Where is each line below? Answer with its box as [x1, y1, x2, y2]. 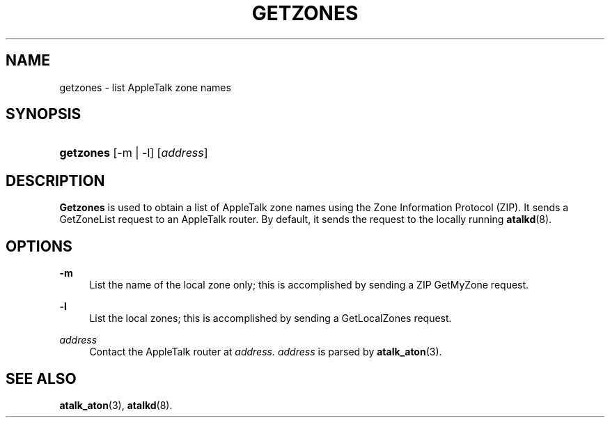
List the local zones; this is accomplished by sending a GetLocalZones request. [89, 312, 452, 325]
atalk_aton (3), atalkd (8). [59, 399, 173, 411]
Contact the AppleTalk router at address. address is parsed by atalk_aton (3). [89, 346, 442, 358]
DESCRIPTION [6, 171, 105, 190]
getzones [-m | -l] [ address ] [59, 146, 208, 160]
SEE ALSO [6, 369, 77, 387]
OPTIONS [6, 237, 72, 255]
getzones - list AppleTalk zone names [59, 81, 231, 93]
